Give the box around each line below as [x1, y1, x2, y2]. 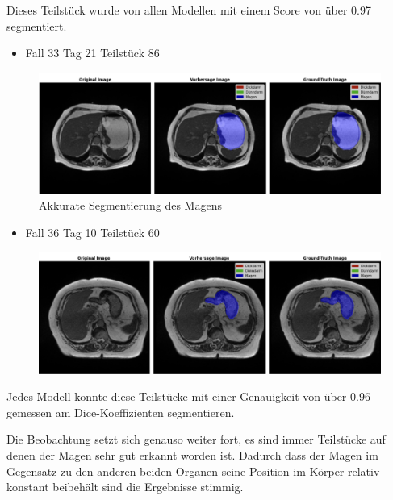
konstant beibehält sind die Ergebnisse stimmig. [6, 478, 244, 495]
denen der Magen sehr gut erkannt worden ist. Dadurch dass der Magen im [6, 446, 378, 463]
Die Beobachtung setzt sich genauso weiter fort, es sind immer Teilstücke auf [6, 431, 386, 448]
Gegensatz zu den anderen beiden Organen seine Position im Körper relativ [6, 462, 380, 479]
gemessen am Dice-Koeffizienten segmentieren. [6, 403, 235, 420]
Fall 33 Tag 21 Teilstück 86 [25, 44, 160, 61]
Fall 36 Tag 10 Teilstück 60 [25, 223, 160, 240]
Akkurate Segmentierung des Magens [39, 197, 222, 214]
